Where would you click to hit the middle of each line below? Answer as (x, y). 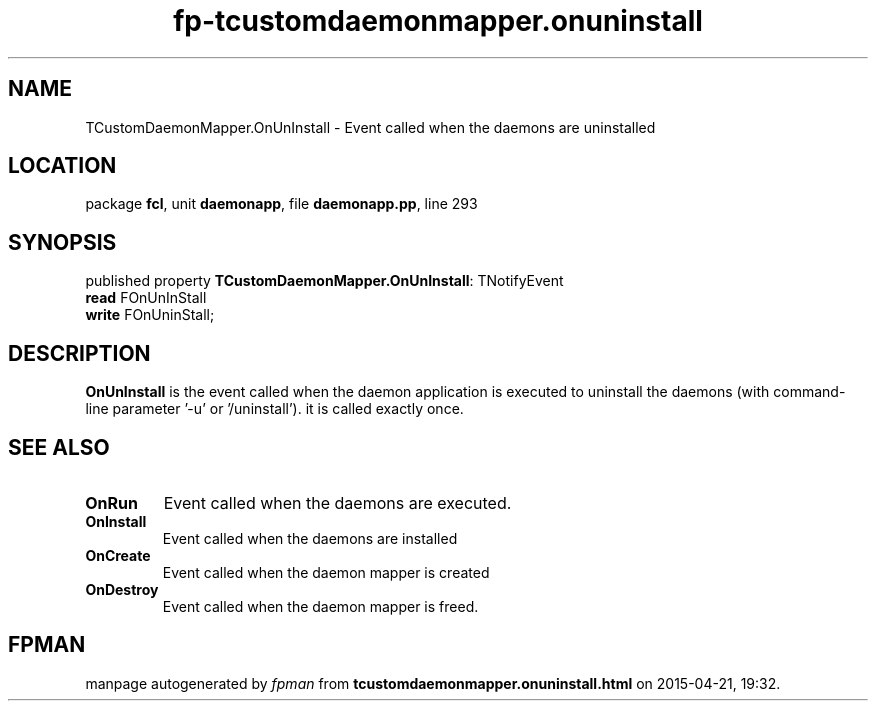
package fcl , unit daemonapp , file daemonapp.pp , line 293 (281, 204)
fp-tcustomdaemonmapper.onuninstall (438, 21)
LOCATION (62, 166)
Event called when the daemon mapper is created (326, 572)
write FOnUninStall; (150, 315)
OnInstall (116, 521)
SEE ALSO (59, 447)
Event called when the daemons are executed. (337, 502)
